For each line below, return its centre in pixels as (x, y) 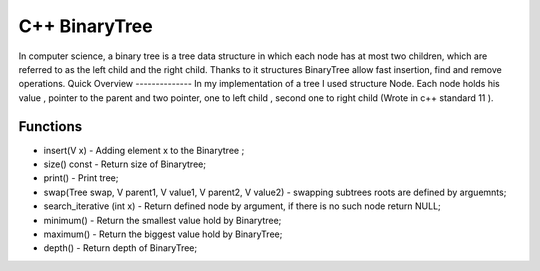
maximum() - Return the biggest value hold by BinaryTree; (163, 234)
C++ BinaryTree (86, 26)
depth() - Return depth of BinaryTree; (120, 248)
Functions (50, 126)
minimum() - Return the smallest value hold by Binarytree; (162, 220)
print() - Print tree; (81, 178)
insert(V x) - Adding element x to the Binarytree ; (144, 150)
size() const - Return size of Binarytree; (125, 164)
